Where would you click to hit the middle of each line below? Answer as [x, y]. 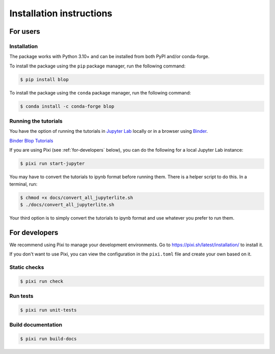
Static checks [27, 267]
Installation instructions [61, 13]
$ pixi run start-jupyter [52, 164]
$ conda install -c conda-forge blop [67, 106]
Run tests [21, 296]
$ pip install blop [44, 79]
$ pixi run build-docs [48, 339]
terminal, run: [23, 184]
